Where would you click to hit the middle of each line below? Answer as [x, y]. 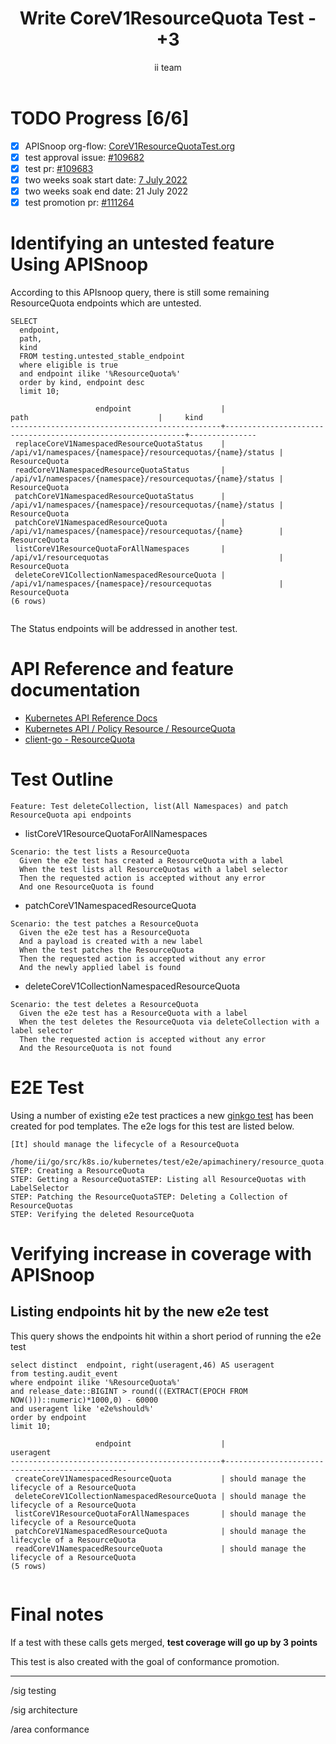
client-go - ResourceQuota [80, 739]
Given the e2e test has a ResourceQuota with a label [133, 1013]
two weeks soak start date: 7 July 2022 [106, 179]
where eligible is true [68, 365]
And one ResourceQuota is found [87, 887]
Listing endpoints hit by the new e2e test [139, 1312]
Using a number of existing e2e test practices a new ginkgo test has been [162, 1115]
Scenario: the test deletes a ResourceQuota [104, 1004]
